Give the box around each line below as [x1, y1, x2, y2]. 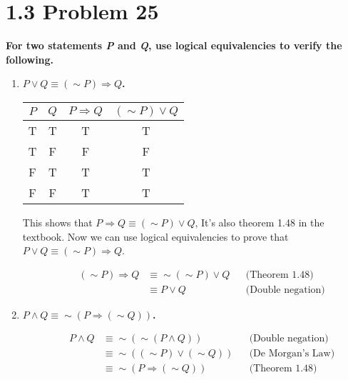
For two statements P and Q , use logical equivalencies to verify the [6, 38, 342, 53]
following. [6, 51, 54, 66]
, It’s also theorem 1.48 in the [195, 214, 324, 229]
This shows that [22, 214, 93, 229]
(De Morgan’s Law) [249, 349, 335, 359]
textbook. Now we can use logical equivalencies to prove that [22, 229, 289, 244]
